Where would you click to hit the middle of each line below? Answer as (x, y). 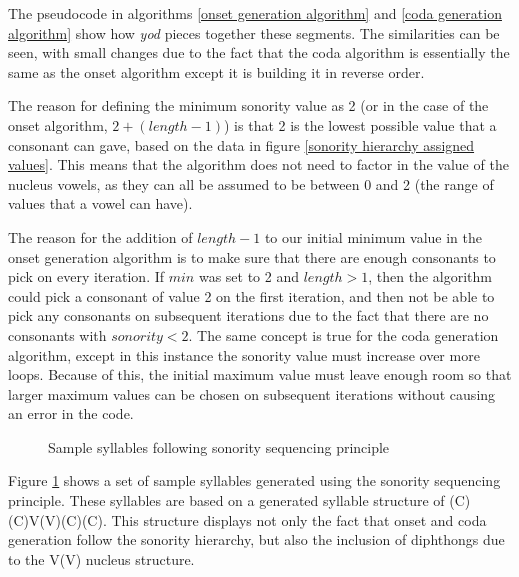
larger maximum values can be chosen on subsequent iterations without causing (252, 393)
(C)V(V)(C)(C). (57, 519)
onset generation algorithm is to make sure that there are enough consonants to (252, 256)
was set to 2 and (248, 276)
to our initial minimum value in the (373, 236)
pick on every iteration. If (86, 276)
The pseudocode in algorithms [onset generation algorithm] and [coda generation (255, 13)
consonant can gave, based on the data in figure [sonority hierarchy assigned (241, 144)
